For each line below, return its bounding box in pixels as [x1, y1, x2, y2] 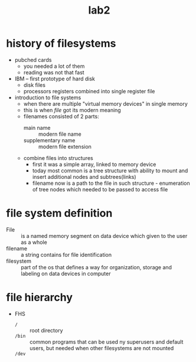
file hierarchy [6, 291, 73, 304]
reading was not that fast [23, 69, 84, 76]
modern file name [38, 131, 81, 138]
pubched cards [14, 56, 52, 63]
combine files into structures [23, 154, 93, 161]
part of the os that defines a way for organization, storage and [21, 263, 172, 270]
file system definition [6, 207, 113, 220]
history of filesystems [6, 37, 116, 50]
